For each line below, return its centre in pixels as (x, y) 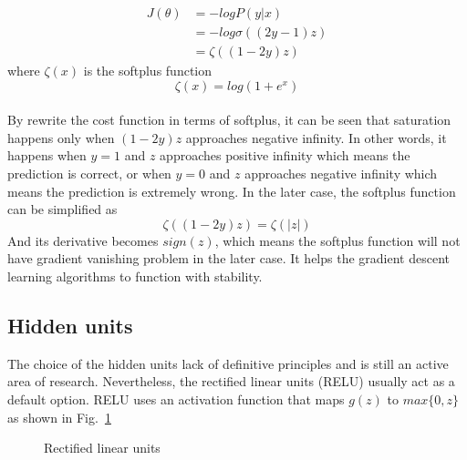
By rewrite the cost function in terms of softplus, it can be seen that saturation (229, 120)
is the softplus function (148, 71)
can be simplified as (62, 209)
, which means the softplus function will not (337, 240)
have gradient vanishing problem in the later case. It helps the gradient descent (229, 258)
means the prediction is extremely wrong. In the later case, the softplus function (232, 191)
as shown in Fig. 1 (59, 417)
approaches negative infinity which (341, 174)
